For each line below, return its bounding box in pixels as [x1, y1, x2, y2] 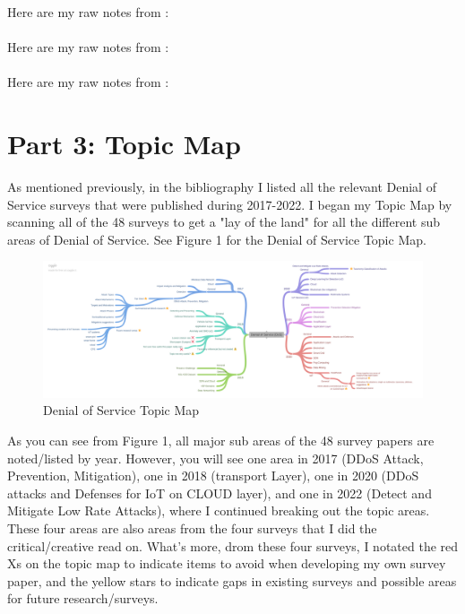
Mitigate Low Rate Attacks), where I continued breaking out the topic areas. [7, 501, 430, 520]
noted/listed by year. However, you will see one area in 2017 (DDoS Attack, [7, 448, 424, 467]
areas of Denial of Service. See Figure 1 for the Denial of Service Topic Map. [7, 229, 426, 248]
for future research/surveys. [7, 589, 159, 608]
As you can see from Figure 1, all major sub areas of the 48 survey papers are [7, 431, 435, 450]
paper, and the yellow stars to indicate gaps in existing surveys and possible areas [7, 571, 457, 590]
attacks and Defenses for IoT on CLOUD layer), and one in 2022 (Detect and [7, 483, 432, 502]
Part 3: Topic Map [7, 125, 241, 162]
